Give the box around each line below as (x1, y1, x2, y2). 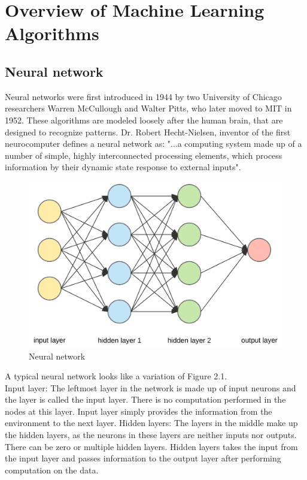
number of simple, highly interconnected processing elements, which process (5, 149, 282, 161)
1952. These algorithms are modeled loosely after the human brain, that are (5, 113, 283, 126)
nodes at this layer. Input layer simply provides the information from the (5, 404, 272, 417)
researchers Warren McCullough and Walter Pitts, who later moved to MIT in (5, 102, 292, 114)
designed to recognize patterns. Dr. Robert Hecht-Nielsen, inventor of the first (5, 125, 291, 138)
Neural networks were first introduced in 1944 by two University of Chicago (5, 90, 282, 102)
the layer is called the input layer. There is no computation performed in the (5, 393, 286, 406)
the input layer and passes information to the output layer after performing (5, 452, 281, 464)
